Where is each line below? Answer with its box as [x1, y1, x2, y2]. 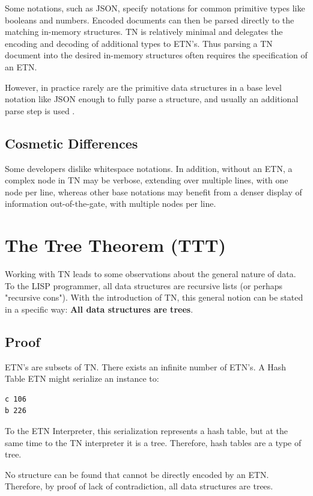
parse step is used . [5, 104, 75, 117]
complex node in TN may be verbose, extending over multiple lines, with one [5, 174, 288, 186]
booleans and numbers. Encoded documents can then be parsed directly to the [5, 13, 294, 26]
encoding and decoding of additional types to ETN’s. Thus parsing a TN [5, 37, 273, 49]
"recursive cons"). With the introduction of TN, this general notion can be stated [5, 291, 303, 304]
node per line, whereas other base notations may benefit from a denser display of [5, 185, 302, 198]
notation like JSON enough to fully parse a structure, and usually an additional [5, 93, 299, 105]
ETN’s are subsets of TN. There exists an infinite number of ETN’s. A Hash [5, 360, 287, 373]
